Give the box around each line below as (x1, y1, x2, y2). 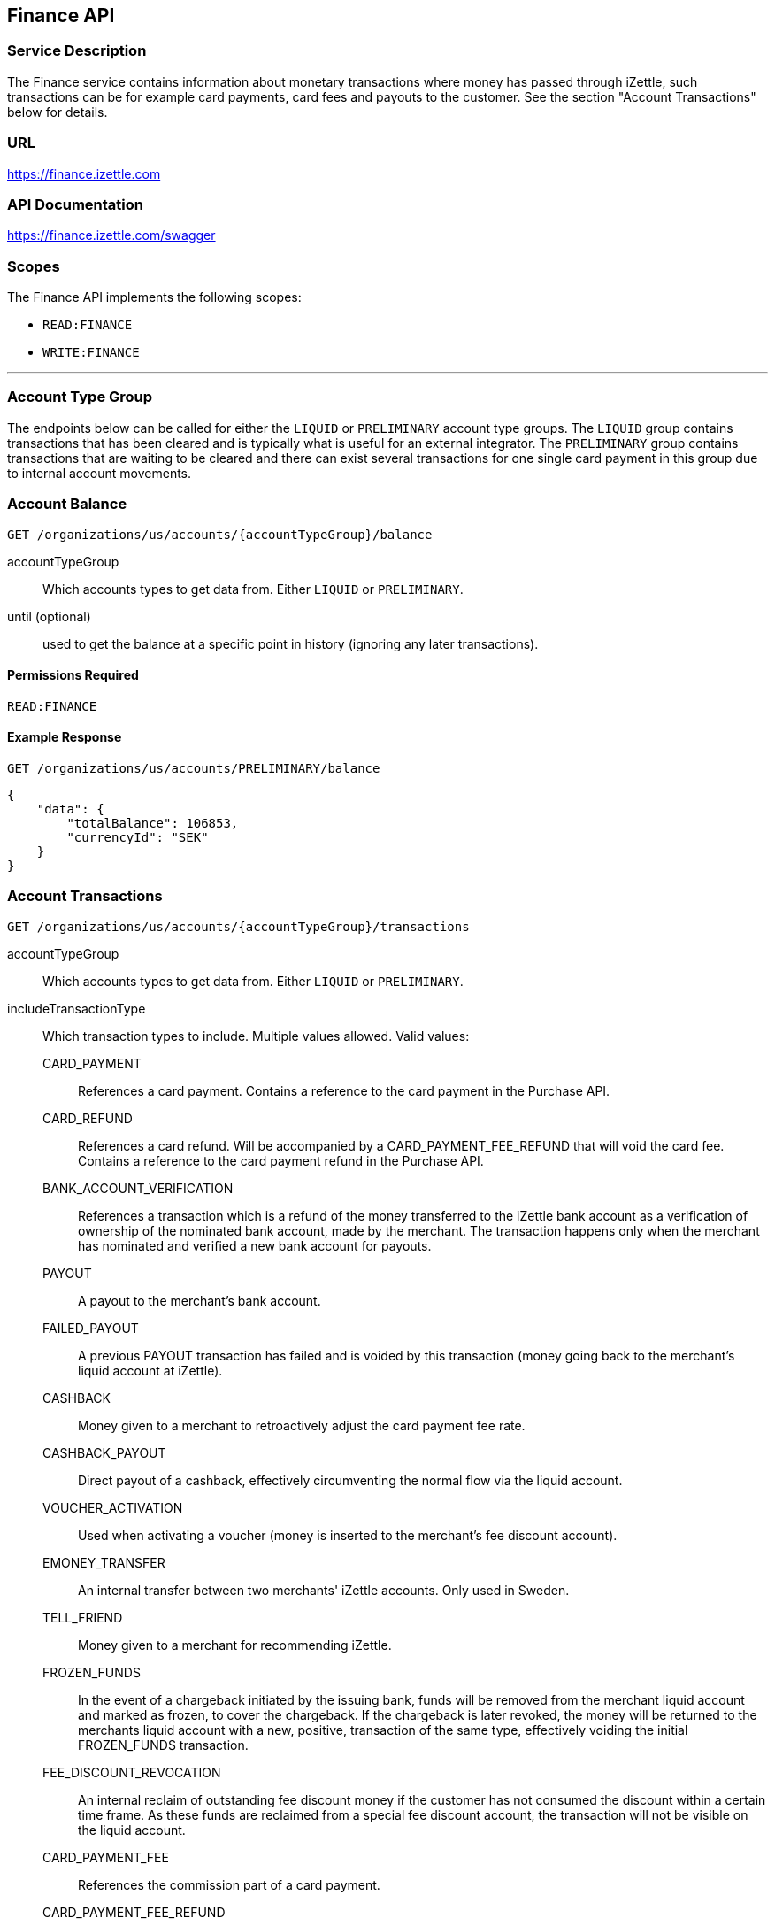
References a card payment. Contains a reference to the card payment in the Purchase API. (78, 1082, 610, 1098)
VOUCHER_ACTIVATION (42, 1499, 183, 1515)
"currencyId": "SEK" (66, 829, 209, 844)
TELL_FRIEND (42, 1609, 123, 1625)
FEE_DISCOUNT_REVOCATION (42, 1764, 221, 1780)
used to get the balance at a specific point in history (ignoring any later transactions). (42, 636, 539, 651)
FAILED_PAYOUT (42, 1320, 139, 1336)
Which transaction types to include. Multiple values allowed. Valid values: (42, 1028, 470, 1044)
